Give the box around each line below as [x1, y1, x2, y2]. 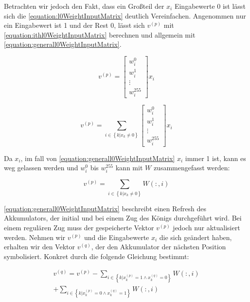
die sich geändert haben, [159, 232, 232, 242]
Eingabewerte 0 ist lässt [174, 1, 246, 11]
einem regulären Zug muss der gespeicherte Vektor [4, 222, 154, 232]
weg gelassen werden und [4, 162, 78, 173]
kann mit [115, 162, 143, 173]
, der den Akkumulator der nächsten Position [91, 242, 226, 252]
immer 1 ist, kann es [185, 153, 246, 163]
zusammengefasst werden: [153, 162, 230, 173]
